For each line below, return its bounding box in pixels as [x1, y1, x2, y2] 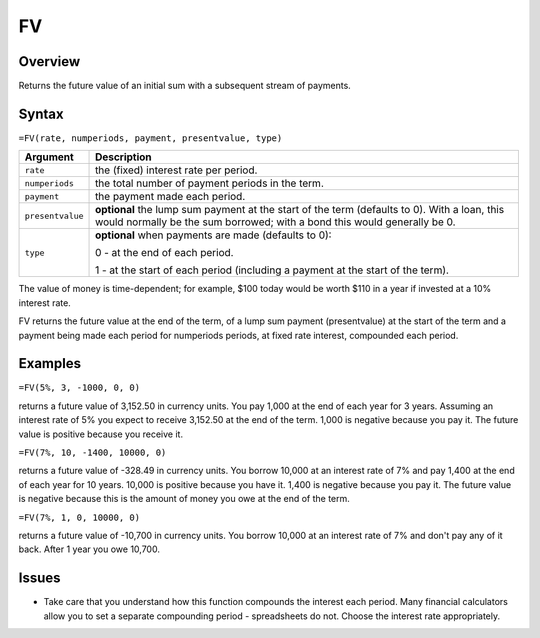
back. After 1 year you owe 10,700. [18, 543, 160, 555]
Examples [18, 355, 82, 372]
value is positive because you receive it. [18, 428, 184, 440]
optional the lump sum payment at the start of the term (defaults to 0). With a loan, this [95, 203, 505, 217]
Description [95, 150, 152, 164]
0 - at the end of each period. [95, 246, 234, 260]
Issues [18, 570, 61, 587]
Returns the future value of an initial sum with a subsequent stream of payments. [18, 80, 352, 92]
